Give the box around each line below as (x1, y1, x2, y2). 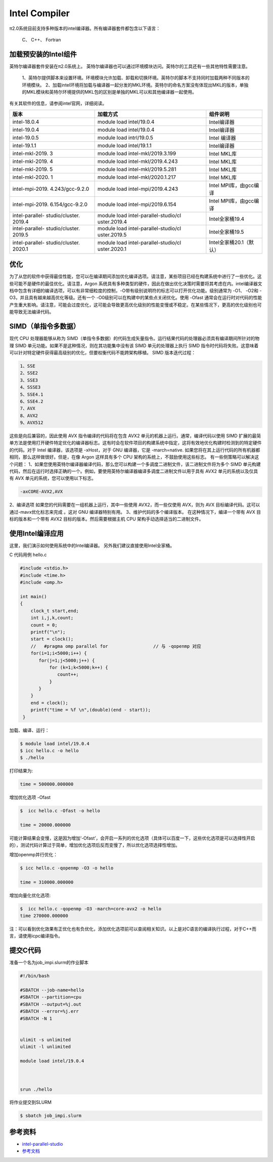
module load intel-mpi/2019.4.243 (97, 185, 178, 192)
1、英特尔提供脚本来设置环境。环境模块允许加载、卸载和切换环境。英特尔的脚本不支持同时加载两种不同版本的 (22, 75, 250, 81)
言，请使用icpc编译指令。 (9, 933, 63, 939)
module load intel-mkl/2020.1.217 (97, 174, 176, 181)
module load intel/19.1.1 (97, 142, 152, 149)
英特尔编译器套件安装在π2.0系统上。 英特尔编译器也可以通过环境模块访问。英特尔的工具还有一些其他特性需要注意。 (9, 63, 250, 69)
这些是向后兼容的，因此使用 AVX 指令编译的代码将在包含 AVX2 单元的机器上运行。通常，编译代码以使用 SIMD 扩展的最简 (9, 433, 261, 439)
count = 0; (30, 622, 58, 628)
